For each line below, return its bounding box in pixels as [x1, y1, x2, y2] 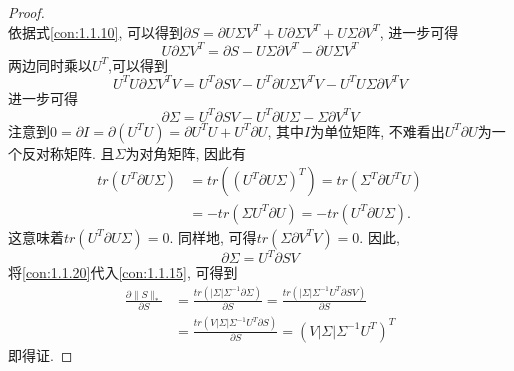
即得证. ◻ [8, 344, 73, 365]
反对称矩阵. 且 [21, 142, 115, 163]
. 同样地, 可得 [169, 226, 257, 247]
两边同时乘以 [8, 54, 92, 75]
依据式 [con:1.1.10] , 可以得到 [8, 21, 184, 42]
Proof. [8, 2, 45, 22]
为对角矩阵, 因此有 [125, 142, 247, 163]
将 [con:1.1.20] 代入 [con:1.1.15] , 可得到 [8, 262, 238, 283]
